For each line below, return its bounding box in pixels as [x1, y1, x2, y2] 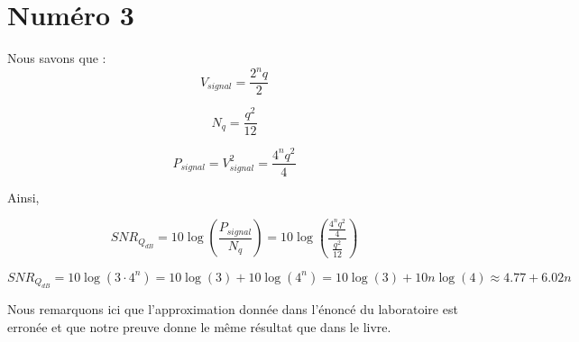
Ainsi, [7, 187, 40, 206]
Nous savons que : [7, 49, 106, 67]
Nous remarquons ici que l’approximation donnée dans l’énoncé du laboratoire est [7, 299, 458, 318]
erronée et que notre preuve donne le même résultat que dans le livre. [7, 317, 391, 336]
